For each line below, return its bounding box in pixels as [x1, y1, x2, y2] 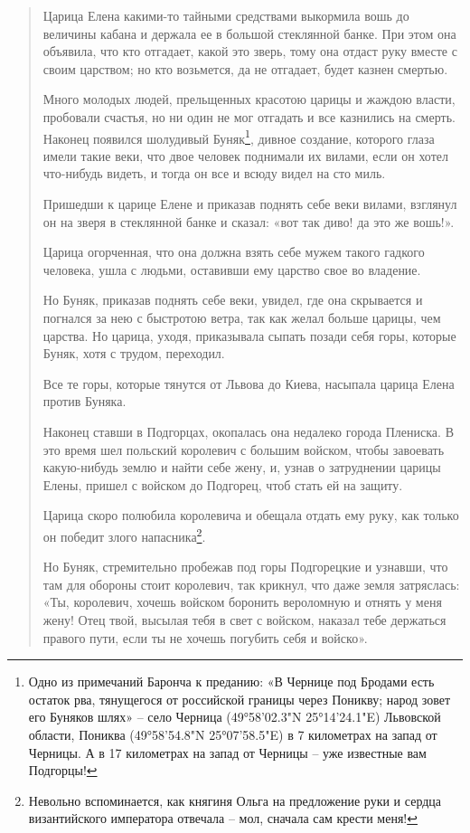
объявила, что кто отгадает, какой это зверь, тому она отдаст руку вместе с [42, 42, 457, 61]
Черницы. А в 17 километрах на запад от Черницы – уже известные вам [28, 743, 427, 762]
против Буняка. [42, 392, 127, 411]
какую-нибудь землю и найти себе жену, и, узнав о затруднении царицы [42, 458, 441, 477]
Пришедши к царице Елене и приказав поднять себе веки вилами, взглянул [42, 194, 457, 213]
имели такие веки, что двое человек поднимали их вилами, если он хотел [42, 146, 449, 165]
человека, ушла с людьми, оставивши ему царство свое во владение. [42, 260, 421, 279]
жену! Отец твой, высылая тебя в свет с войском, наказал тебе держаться [42, 610, 446, 629]
